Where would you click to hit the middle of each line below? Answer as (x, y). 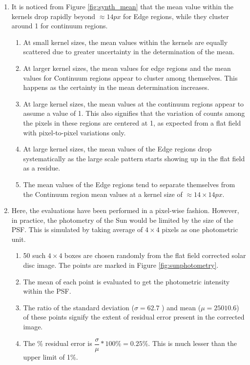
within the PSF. (47, 291)
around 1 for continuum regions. (60, 26)
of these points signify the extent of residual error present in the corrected (134, 317)
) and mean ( (181, 307)
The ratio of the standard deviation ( (79, 307)
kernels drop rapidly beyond (53, 16)
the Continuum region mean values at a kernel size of (103, 194)
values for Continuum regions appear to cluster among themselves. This (130, 77)
